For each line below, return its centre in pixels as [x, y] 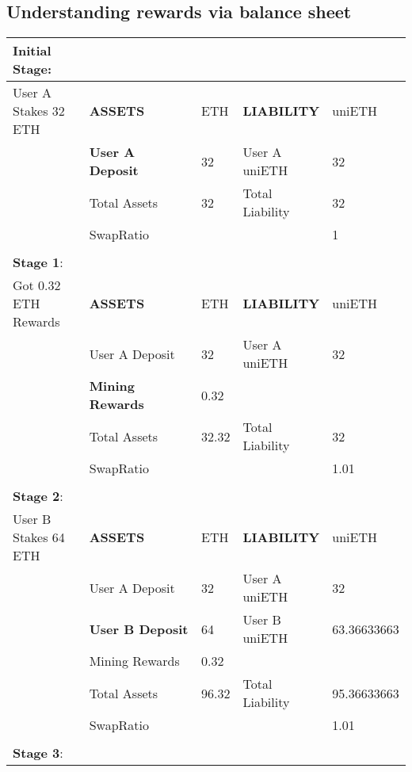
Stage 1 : [38, 262]
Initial [32, 51]
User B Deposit [139, 629]
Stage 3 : [38, 753]
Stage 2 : [38, 496]
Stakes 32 [39, 111]
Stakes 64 [39, 537]
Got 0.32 [37, 285]
